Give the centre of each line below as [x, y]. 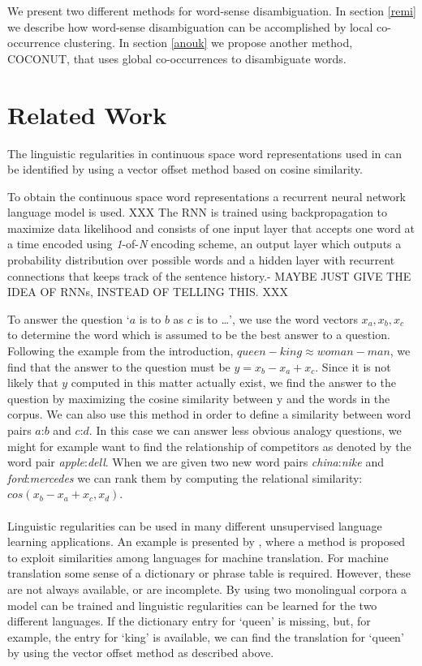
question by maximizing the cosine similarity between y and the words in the [199, 398]
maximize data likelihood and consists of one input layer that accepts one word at [211, 228]
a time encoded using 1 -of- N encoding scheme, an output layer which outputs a [205, 244]
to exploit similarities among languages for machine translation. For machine [198, 557]
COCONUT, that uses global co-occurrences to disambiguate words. [177, 58]
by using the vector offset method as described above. [141, 653]
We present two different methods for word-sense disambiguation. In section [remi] [212, 11]
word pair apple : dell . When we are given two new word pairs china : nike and [196, 462]
